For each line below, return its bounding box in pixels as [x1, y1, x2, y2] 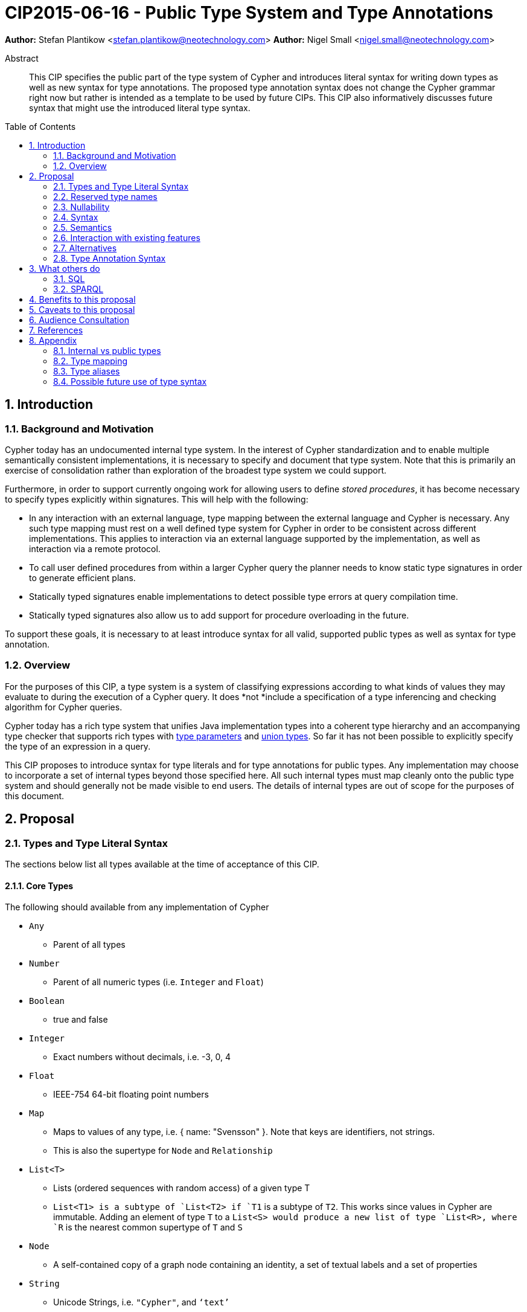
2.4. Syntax [53, 211, 98, 222]
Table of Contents [5, 121, 76, 132]
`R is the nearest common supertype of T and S [53, 1222, 243, 1233]
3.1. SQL [53, 273, 85, 284]
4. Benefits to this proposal [29, 294, 136, 304]
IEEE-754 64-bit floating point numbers [53, 1089, 209, 1100]
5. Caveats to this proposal [29, 304, 135, 315]
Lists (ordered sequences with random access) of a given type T [53, 1183, 310, 1194]
